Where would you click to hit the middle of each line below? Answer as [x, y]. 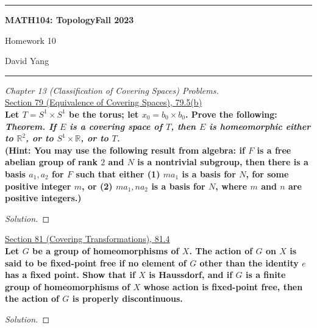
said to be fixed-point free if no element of [96, 262]
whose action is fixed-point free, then [223, 286]
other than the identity [249, 262]
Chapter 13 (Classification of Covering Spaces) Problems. [112, 90]
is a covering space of [116, 126]
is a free [274, 150]
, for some [267, 173]
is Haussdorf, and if [191, 275]
